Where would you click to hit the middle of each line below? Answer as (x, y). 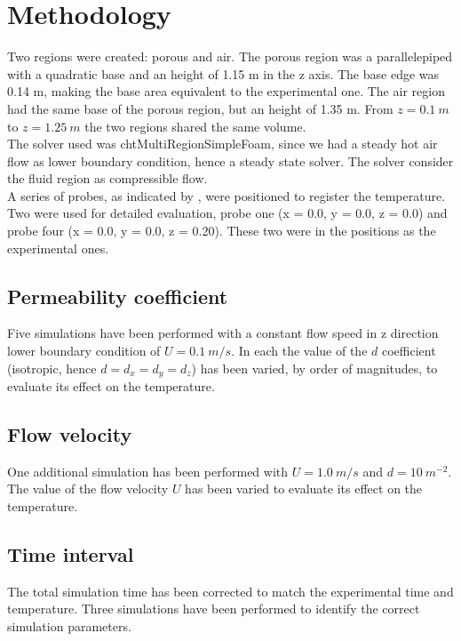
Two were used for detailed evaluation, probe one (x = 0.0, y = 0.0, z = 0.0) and (227, 213)
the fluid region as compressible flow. (107, 178)
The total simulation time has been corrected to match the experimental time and (230, 591)
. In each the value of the (299, 351)
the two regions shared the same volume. (195, 126)
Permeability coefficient (118, 296)
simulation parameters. (69, 626)
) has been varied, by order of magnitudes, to (314, 368)
